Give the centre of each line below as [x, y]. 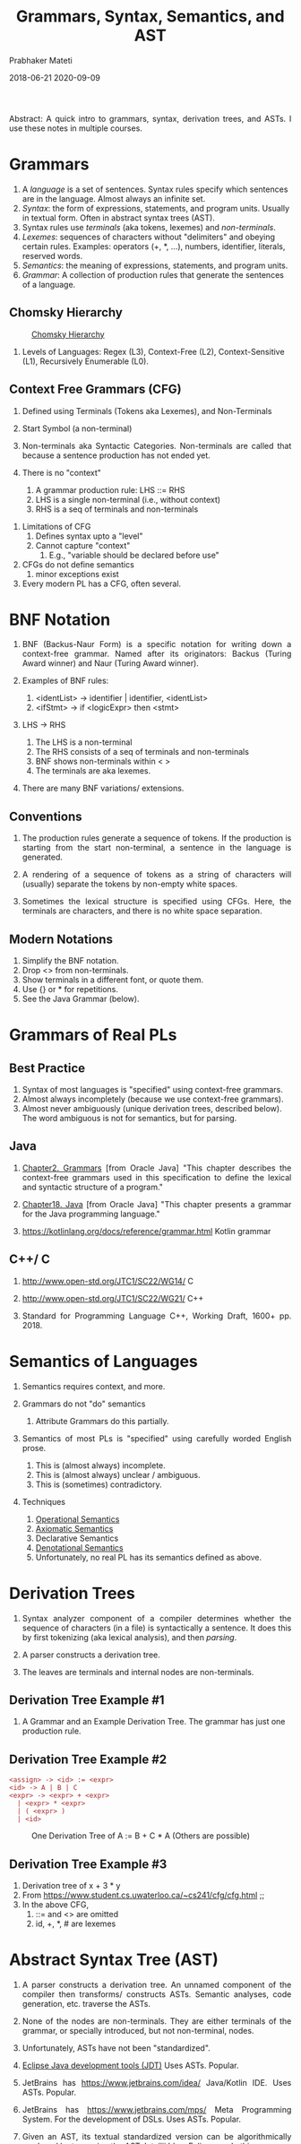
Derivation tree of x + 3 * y [71, 1885]
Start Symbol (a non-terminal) [77, 428]
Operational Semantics [77, 1519]
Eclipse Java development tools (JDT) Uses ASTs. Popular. [130, 2065]
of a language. [49, 284]
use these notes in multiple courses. [76, 128]
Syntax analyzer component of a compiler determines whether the [157, 1618]
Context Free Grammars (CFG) [95, 389]
